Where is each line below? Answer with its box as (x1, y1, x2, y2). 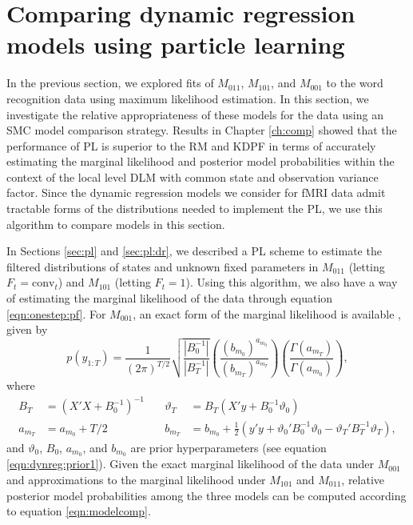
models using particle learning (6, 28, 345, 61)
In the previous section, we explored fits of (6, 74, 214, 91)
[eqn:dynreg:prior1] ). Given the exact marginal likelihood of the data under (6, 455, 375, 472)
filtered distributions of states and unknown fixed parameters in (6, 258, 319, 275)
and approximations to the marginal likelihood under (6, 471, 266, 487)
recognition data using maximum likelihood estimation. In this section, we (6, 90, 369, 106)
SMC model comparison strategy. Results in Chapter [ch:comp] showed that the (6, 122, 397, 138)
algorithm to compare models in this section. (6, 215, 225, 232)
